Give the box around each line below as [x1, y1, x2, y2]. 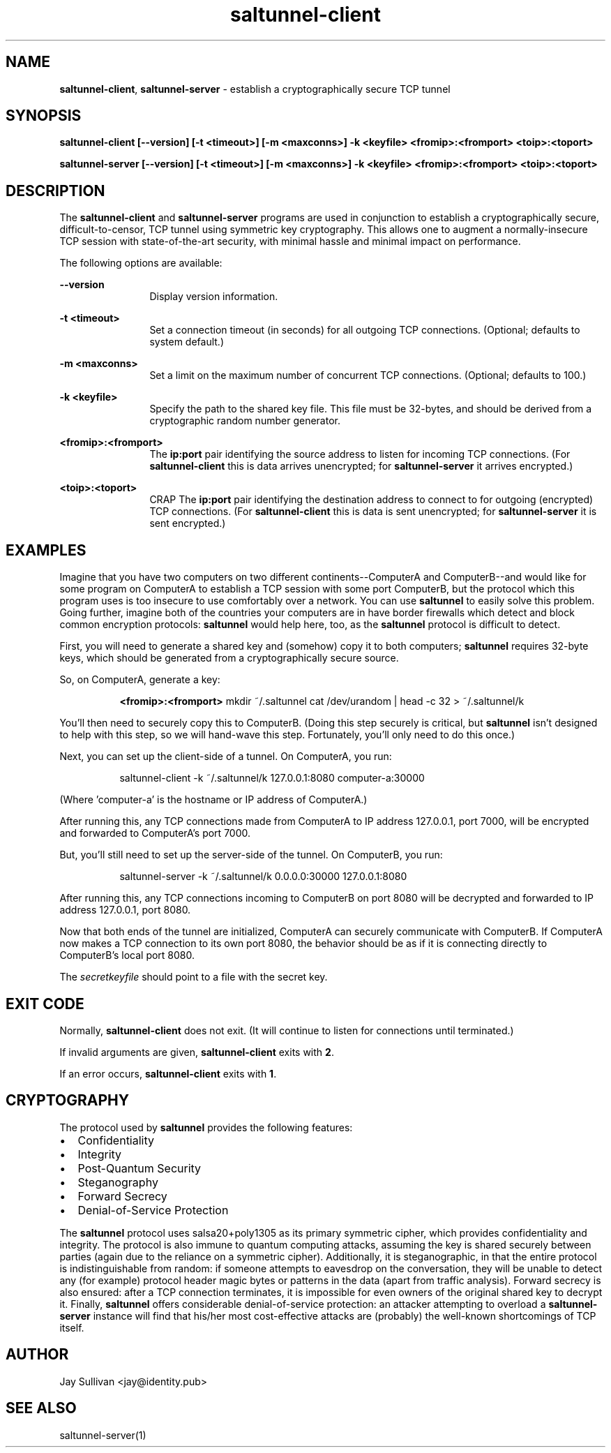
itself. [59, 1321, 84, 1334]
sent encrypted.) [149, 517, 226, 530]
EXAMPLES [6, 541, 86, 559]
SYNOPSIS [6, 107, 82, 125]
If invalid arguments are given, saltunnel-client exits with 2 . [59, 1045, 334, 1058]
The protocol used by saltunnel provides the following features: [59, 1121, 353, 1133]
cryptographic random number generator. [149, 415, 340, 427]
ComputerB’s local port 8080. [59, 949, 195, 962]
